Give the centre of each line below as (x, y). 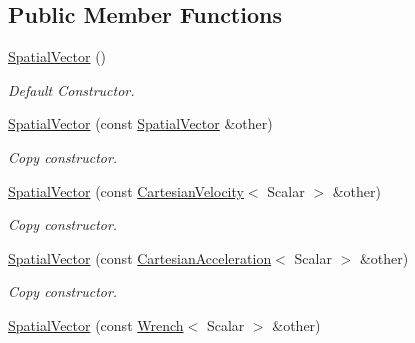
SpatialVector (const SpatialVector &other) (140, 123)
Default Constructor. (71, 89)
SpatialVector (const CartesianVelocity (126, 190)
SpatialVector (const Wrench (96, 324)
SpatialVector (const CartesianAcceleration (140, 257)
